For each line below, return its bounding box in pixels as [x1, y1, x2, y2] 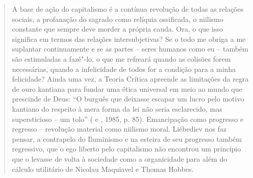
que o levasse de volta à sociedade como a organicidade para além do [12, 153, 227, 164]
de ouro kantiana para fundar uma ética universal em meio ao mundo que [12, 83, 242, 94]
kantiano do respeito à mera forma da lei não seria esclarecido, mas [12, 103, 222, 114]
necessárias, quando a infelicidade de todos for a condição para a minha [12, 63, 236, 74]
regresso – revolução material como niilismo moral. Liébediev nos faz [12, 123, 227, 134]
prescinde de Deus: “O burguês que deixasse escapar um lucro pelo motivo [12, 93, 244, 104]
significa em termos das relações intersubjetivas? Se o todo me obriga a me [12, 33, 246, 44]
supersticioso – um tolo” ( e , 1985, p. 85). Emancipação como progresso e [12, 113, 244, 124]
